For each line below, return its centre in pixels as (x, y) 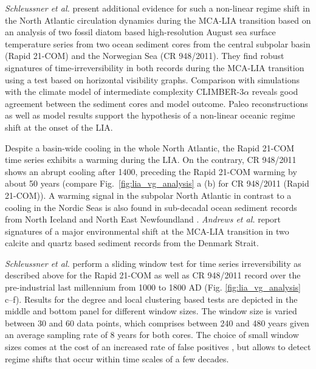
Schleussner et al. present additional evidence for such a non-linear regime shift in (157, 8)
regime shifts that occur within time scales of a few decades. (117, 358)
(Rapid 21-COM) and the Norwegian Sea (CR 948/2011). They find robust (145, 56)
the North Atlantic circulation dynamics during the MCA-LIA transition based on (158, 20)
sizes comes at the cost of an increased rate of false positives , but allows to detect (158, 347)
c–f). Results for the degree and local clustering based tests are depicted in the (151, 299)
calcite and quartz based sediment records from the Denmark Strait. (132, 243)
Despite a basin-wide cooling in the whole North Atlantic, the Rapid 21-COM (150, 147)
